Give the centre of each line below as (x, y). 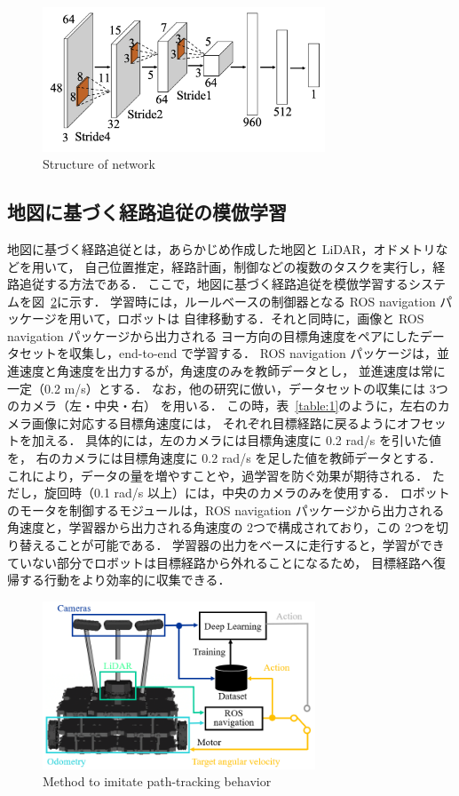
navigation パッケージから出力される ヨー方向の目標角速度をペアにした (214, 335)
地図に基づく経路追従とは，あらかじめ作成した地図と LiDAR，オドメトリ (222, 248)
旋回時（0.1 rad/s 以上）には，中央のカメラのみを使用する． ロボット (247, 493)
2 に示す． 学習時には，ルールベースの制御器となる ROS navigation (243, 301)
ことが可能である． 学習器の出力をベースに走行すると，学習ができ (250, 545)
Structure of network (99, 164)
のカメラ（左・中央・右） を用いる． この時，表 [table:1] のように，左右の (222, 406)
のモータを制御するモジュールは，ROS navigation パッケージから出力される (226, 509)
